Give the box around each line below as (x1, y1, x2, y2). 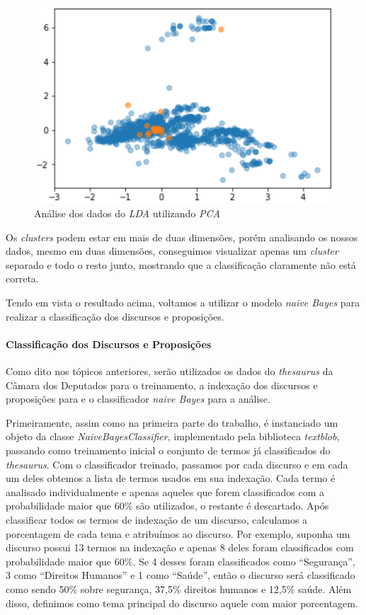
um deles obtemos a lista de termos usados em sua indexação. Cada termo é (6, 471, 336, 485)
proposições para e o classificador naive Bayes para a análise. (6, 391, 270, 406)
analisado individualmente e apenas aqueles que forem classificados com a (6, 484, 325, 499)
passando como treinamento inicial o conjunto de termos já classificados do (6, 442, 331, 457)
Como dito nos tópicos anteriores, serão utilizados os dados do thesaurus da (6, 364, 333, 378)
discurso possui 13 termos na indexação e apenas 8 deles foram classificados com (6, 540, 354, 555)
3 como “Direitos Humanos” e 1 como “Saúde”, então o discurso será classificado (6, 568, 355, 582)
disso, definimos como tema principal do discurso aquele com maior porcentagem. (6, 595, 358, 610)
